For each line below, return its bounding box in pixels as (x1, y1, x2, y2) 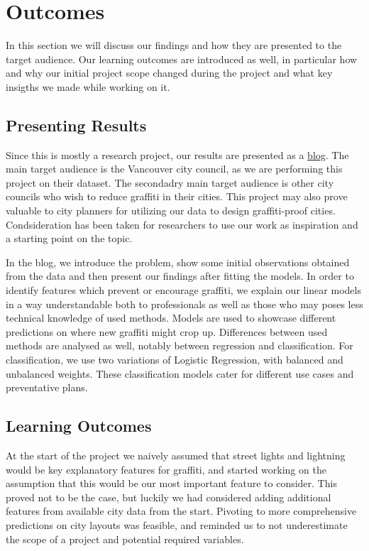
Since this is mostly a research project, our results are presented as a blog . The (6, 147, 349, 162)
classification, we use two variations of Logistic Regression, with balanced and (6, 352, 343, 367)
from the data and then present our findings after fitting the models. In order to (6, 268, 354, 283)
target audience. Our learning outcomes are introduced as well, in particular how (6, 51, 358, 66)
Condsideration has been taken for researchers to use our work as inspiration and (6, 217, 358, 231)
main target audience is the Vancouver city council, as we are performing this (6, 161, 343, 176)
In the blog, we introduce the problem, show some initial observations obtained (6, 254, 350, 269)
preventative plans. (6, 380, 88, 395)
